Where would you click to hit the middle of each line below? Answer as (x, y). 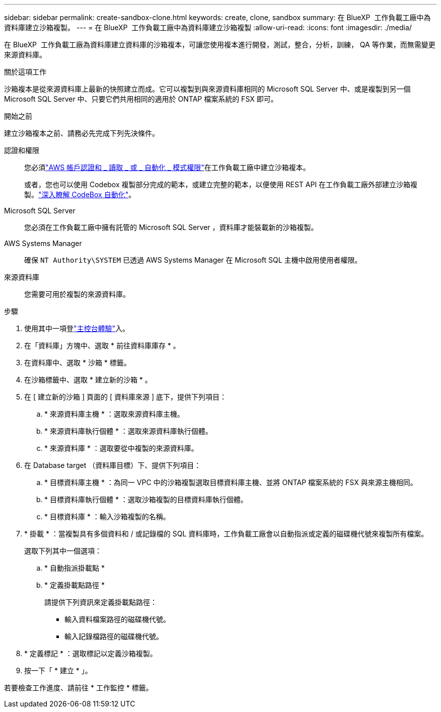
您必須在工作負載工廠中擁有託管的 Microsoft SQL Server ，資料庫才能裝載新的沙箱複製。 (171, 227)
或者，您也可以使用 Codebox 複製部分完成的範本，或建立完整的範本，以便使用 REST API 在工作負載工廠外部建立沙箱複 (221, 184)
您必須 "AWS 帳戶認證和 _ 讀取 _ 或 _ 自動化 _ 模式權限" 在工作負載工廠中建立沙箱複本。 (167, 167)
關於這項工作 (25, 72)
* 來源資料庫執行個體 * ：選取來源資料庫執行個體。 (128, 431)
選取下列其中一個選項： (63, 551)
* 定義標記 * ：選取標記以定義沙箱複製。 (91, 653)
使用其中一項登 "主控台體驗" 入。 (77, 328)
